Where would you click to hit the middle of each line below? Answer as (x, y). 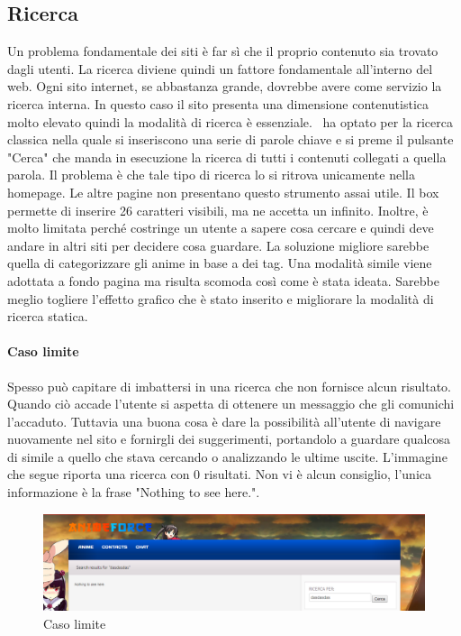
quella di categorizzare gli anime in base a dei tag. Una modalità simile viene (220, 263)
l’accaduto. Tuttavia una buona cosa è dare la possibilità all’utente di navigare (224, 421)
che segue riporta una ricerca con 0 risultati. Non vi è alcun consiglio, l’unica (219, 474)
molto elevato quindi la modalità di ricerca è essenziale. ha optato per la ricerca (230, 121)
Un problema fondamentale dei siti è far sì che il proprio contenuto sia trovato (223, 51)
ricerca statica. (48, 316)
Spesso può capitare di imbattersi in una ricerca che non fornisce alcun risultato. (229, 386)
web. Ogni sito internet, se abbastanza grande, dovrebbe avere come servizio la (225, 86)
